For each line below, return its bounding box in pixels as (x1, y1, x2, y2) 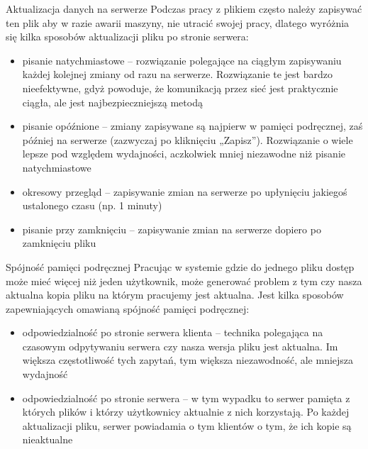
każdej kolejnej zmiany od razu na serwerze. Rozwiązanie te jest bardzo (22, 67, 333, 82)
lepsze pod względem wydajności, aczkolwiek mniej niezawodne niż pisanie (22, 146, 345, 161)
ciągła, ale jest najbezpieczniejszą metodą (22, 94, 203, 109)
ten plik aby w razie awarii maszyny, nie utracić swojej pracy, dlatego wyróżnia (6, 15, 350, 30)
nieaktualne (22, 432, 73, 447)
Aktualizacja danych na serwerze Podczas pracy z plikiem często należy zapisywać (6, 1, 362, 16)
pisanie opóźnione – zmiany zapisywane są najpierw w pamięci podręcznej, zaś (22, 118, 363, 133)
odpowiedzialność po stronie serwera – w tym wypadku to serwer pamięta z (22, 390, 350, 405)
